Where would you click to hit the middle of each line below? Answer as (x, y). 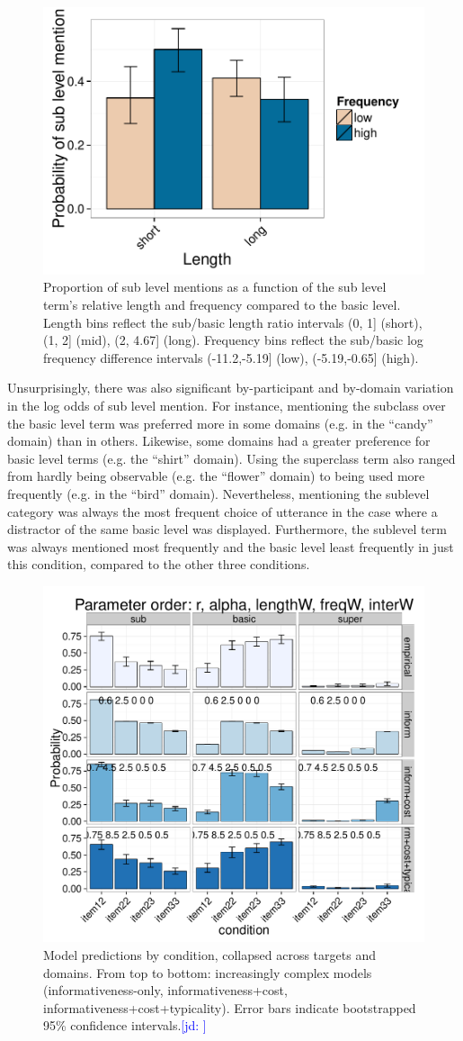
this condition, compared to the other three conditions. (159, 564)
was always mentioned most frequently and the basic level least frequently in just (231, 546)
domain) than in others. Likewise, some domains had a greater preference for (219, 441)
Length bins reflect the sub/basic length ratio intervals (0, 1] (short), (233, 322)
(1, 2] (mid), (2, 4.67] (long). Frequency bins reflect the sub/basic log (233, 340)
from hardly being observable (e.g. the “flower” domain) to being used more (216, 476)
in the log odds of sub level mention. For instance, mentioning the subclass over (227, 405)
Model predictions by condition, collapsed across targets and (209, 954)
